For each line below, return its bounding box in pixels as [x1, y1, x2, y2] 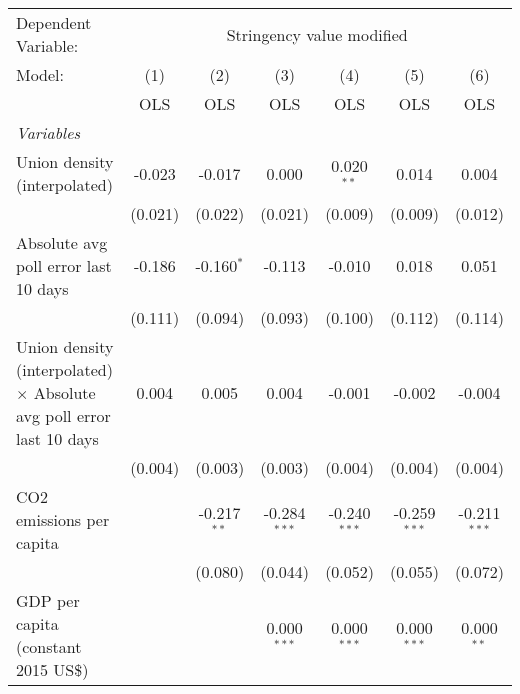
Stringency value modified [226, 22, 408, 46]
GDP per [16, 589, 80, 612]
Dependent [16, 11, 92, 34]
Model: [16, 63, 65, 86]
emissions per [16, 508, 110, 531]
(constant [16, 635, 82, 658]
